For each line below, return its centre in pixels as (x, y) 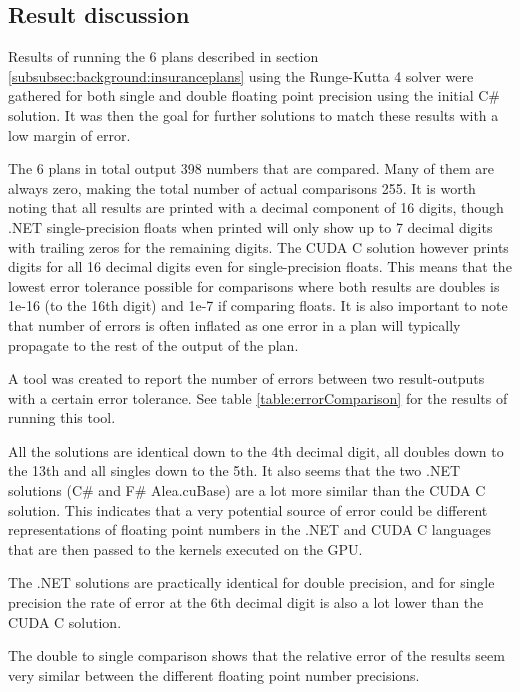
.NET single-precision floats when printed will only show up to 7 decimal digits (250, 226)
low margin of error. (69, 134)
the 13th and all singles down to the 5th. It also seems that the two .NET (234, 470)
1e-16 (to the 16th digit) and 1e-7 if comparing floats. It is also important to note (258, 305)
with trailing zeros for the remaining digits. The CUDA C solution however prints (258, 246)
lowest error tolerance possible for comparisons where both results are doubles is (254, 285)
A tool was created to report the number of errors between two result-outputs (246, 378)
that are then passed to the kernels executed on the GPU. (185, 548)
